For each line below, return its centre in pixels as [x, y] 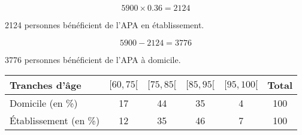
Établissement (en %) [55, 121]
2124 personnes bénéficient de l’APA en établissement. [105, 25]
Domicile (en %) [44, 103]
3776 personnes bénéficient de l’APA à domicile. [93, 59]
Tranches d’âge [46, 85]
